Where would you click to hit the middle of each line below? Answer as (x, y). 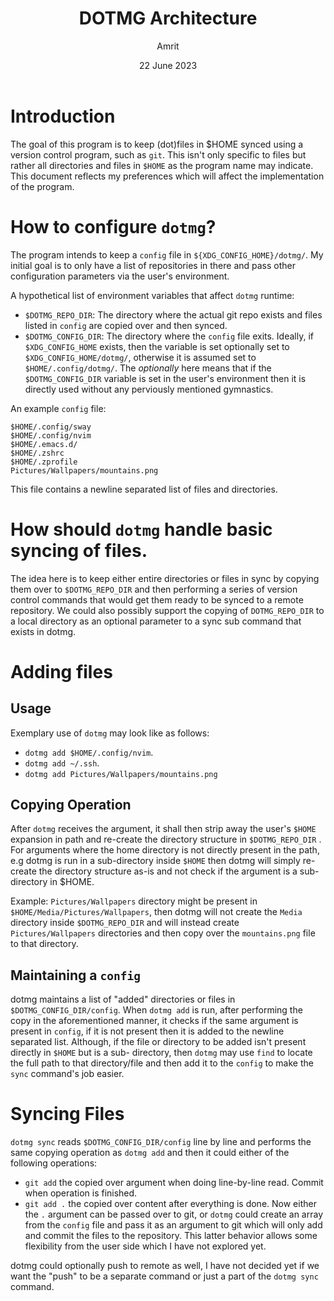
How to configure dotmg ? (113, 226)
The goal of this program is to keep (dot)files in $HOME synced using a (157, 144)
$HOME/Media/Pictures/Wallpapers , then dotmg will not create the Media (156, 912)
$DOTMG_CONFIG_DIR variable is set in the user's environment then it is (165, 378)
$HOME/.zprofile (44, 462)
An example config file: (58, 408)
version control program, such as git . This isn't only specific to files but (158, 154)
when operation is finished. (81, 1193)
